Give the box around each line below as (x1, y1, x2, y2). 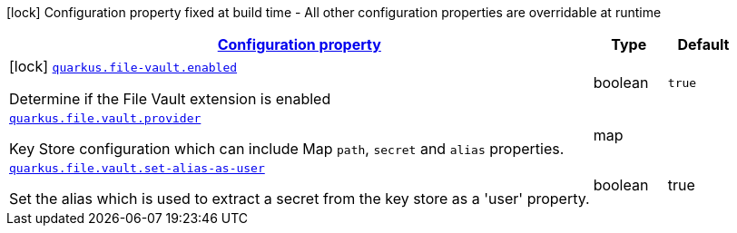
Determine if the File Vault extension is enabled (9, 90, 331, 108)
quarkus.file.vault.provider (9, 112, 201, 125)
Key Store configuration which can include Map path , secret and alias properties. (9, 140, 565, 158)
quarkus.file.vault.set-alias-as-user (9, 161, 265, 175)
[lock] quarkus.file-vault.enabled (9, 57, 238, 75)
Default (677, 35, 730, 53)
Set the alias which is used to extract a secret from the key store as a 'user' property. (9, 189, 590, 208)
